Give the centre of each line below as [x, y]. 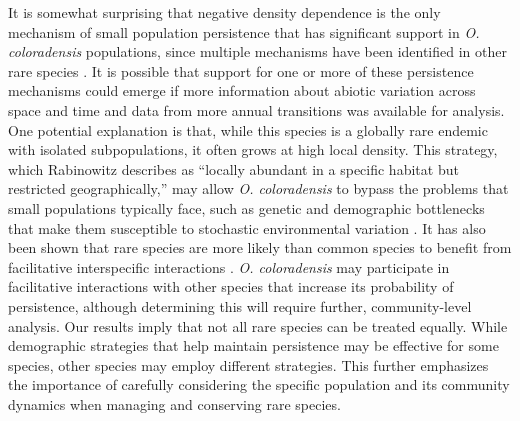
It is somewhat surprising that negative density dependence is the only [224, 12]
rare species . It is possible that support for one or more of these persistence [241, 70]
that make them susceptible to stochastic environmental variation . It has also [247, 227]
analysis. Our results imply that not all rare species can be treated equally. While [258, 325]
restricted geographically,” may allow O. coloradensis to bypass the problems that [258, 188]
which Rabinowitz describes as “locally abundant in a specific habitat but [233, 168]
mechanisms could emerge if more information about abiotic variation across [242, 90]
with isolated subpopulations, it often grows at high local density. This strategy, [253, 149]
